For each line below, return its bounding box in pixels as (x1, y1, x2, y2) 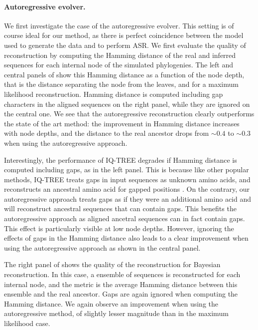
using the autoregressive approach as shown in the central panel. (4, 242, 201, 253)
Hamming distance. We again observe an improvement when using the (4, 298, 219, 309)
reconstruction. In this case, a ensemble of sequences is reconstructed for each (4, 269, 241, 280)
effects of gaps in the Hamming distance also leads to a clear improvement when (4, 233, 249, 243)
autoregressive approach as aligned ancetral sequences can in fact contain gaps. (4, 213, 245, 224)
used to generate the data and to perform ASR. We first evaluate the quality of (4, 39, 246, 50)
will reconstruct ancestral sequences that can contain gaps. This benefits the (4, 203, 237, 214)
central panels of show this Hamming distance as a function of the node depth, (4, 69, 245, 79)
